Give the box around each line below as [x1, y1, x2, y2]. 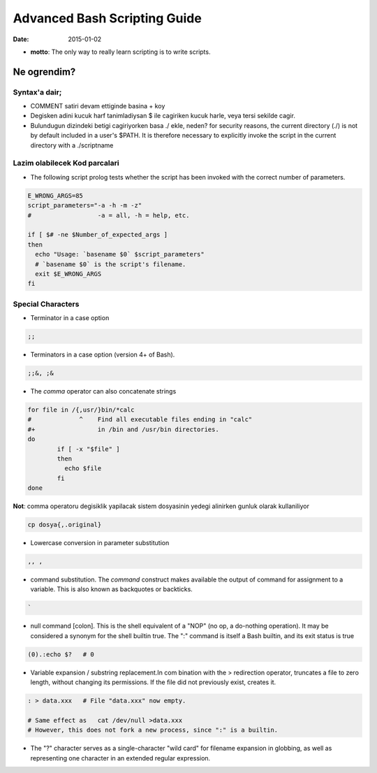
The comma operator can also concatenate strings [30, 386, 177, 395]
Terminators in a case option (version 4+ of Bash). [30, 350, 175, 359]
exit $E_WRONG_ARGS [35, 270, 102, 277]
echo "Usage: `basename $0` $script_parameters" [35, 250, 205, 259]
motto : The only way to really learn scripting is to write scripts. [30, 48, 211, 56]
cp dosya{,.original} [27, 521, 102, 529]
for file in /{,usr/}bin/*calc [27, 405, 135, 414]
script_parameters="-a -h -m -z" [27, 201, 142, 210]
